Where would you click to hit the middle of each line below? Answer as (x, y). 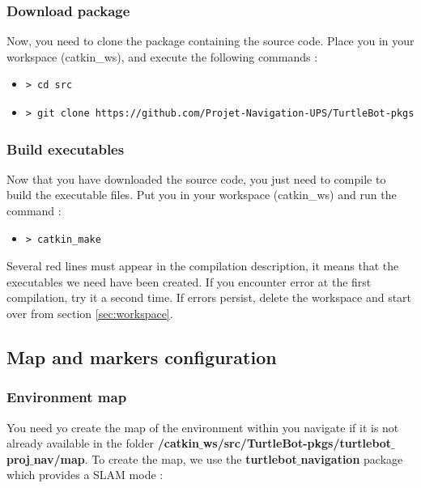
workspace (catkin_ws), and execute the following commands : (162, 56)
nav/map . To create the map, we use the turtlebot (165, 458)
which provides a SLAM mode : (85, 475)
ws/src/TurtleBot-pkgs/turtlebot (297, 443)
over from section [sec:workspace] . (90, 313)
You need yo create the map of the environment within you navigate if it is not (203, 427)
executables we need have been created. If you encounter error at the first (189, 281)
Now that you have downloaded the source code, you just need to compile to (196, 178)
